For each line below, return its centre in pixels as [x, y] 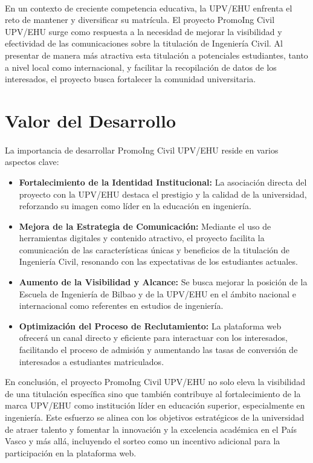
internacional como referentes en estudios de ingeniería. [121, 306]
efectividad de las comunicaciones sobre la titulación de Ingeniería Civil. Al [144, 43]
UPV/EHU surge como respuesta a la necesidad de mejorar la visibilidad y [144, 31]
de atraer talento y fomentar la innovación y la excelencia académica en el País [151, 429]
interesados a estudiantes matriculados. [92, 361]
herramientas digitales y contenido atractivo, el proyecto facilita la [142, 238]
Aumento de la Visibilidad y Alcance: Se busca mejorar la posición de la [163, 282]
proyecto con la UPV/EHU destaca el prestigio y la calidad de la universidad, [163, 194]
